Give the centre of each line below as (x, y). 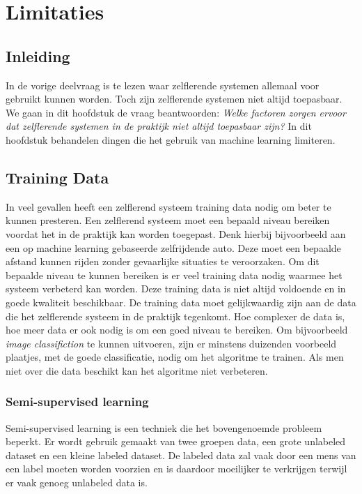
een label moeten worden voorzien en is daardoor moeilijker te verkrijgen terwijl (176, 469)
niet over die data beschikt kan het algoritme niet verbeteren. (137, 370)
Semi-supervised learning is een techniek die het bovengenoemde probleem (164, 427)
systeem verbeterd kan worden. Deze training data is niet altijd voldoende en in (176, 289)
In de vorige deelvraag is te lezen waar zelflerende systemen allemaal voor (163, 85)
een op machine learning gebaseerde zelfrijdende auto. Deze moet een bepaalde (173, 247)
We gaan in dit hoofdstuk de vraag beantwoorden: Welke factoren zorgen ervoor (176, 112)
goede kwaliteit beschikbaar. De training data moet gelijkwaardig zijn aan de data (181, 302)
